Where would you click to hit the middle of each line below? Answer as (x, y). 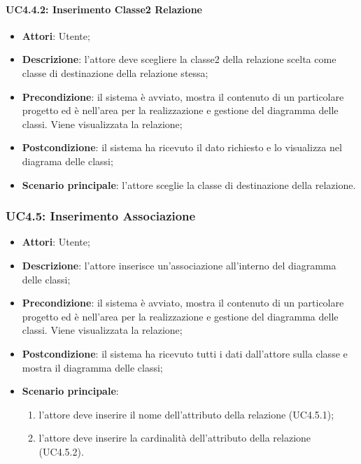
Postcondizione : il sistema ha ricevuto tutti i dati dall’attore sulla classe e (185, 353)
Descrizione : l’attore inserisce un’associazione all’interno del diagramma (179, 265)
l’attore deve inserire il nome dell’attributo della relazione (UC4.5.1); (186, 414)
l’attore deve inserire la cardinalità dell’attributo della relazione (175, 438)
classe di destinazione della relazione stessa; (115, 72)
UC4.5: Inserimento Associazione (101, 216)
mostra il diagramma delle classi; (92, 367)
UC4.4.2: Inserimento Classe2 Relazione (104, 9)
